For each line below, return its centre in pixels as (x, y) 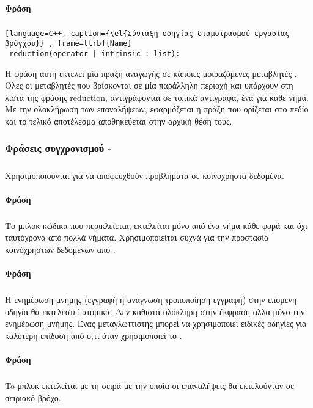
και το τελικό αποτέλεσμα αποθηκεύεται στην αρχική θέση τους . (119, 121)
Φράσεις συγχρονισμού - (58, 148)
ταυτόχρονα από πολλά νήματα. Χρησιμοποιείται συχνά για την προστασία (137, 237)
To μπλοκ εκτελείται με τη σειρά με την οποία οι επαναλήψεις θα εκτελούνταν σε (150, 386)
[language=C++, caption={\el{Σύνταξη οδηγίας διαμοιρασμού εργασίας (147, 33)
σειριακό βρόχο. (33, 397)
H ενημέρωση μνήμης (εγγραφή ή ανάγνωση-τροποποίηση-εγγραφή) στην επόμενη (151, 300)
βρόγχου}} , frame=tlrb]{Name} (68, 44)
